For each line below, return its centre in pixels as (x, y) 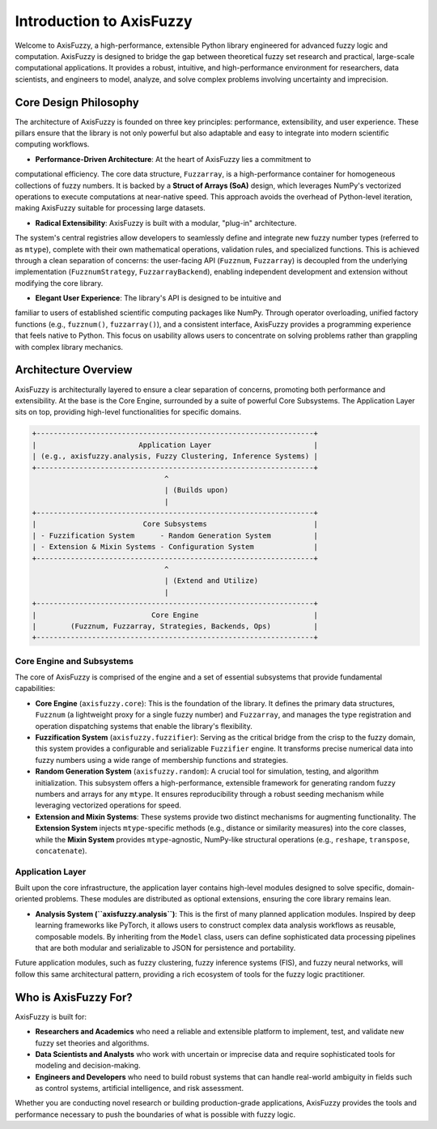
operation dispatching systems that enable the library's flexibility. (144, 726)
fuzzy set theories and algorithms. (92, 1043)
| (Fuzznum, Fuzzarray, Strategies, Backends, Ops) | (175, 626)
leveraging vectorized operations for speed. (108, 805)
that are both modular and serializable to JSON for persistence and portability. (165, 948)
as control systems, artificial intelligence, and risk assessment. (140, 1089)
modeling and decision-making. (88, 1066)
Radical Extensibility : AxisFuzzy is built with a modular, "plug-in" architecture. (166, 223)
